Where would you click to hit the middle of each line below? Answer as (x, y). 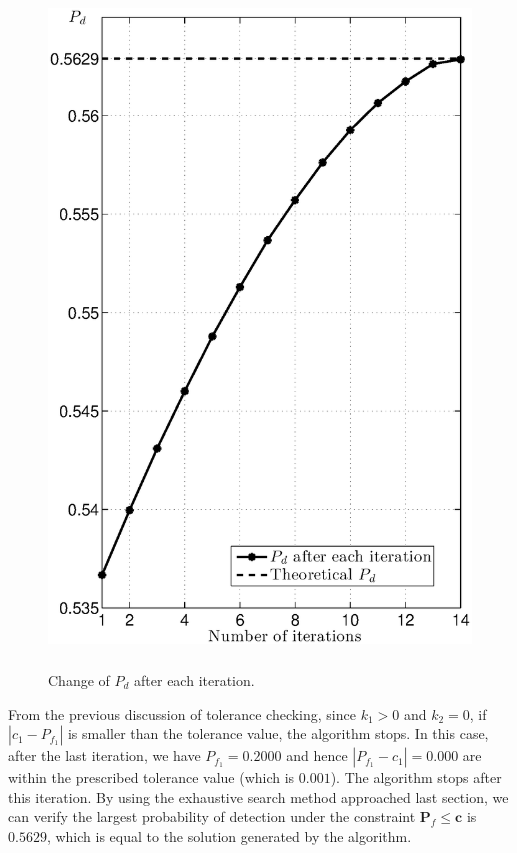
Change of (79, 679)
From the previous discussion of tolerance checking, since (182, 713)
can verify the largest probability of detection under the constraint (212, 816)
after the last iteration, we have (104, 755)
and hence (317, 755)
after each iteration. (194, 679)
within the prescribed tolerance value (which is (151, 777)
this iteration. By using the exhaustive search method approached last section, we (258, 796)
